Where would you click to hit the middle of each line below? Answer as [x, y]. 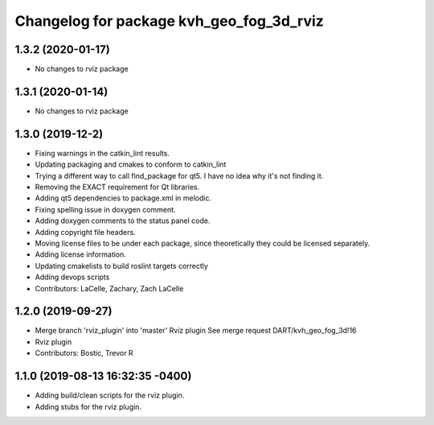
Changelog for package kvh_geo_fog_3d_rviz [170, 21]
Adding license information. [80, 254]
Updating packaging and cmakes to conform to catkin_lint [131, 164]
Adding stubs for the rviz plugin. [88, 406]
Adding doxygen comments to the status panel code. [123, 221]
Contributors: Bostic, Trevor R [84, 353]
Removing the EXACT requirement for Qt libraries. [117, 187]
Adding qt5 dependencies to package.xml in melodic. [123, 198]
